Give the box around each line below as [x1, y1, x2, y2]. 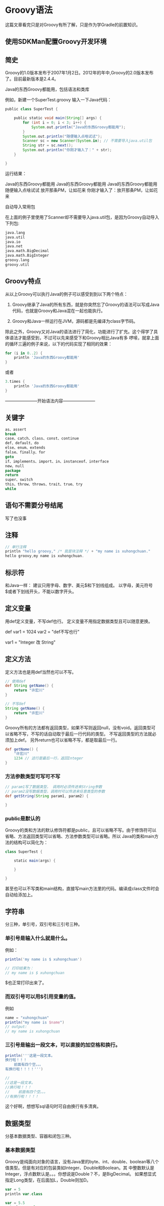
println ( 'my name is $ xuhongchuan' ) [5, 957, 82, 962]
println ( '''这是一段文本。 [5, 1053, 55, 1058]
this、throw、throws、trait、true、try [5, 482, 83, 487]
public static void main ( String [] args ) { [14, 116, 102, 121]
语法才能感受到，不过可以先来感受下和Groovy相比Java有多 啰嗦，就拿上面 [9, 335, 159, 340]
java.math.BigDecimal [5, 248, 49, 253]
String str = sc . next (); [23, 143, 73, 148]
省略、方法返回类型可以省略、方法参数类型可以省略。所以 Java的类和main [5, 834, 155, 839]
